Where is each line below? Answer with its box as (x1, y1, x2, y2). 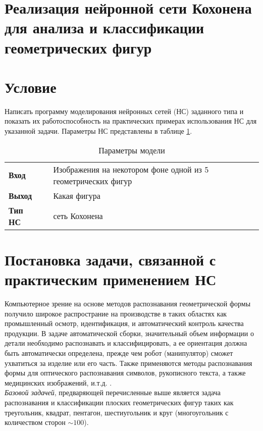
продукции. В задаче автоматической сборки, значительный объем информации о (5, 328, 254, 338)
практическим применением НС (5, 269, 217, 290)
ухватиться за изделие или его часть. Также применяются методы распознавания (5, 357, 252, 368)
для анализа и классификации (5, 17, 204, 38)
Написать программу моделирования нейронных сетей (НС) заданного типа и (5, 105, 244, 116)
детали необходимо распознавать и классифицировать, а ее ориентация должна (5, 338, 247, 348)
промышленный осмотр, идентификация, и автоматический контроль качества (5, 318, 244, 329)
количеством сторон (5, 417, 66, 427)
